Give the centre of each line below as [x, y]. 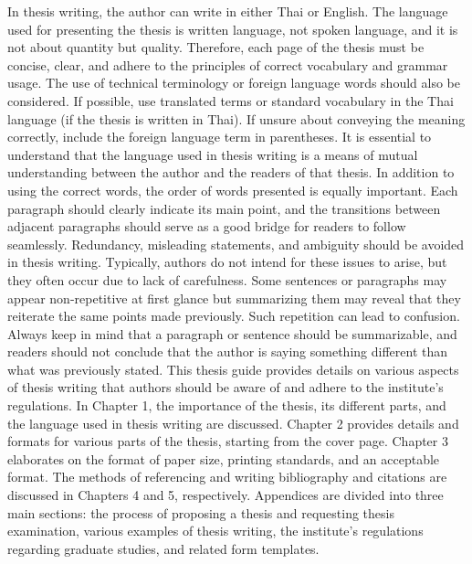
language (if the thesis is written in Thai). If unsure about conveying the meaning [236, 118]
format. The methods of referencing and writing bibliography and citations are [227, 477]
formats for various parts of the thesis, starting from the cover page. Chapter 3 [228, 441]
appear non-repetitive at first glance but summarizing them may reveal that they [234, 298]
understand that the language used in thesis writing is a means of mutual [213, 154]
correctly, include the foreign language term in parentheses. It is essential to [220, 137]
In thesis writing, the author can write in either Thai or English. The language [228, 11]
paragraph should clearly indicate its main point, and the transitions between [224, 208]
